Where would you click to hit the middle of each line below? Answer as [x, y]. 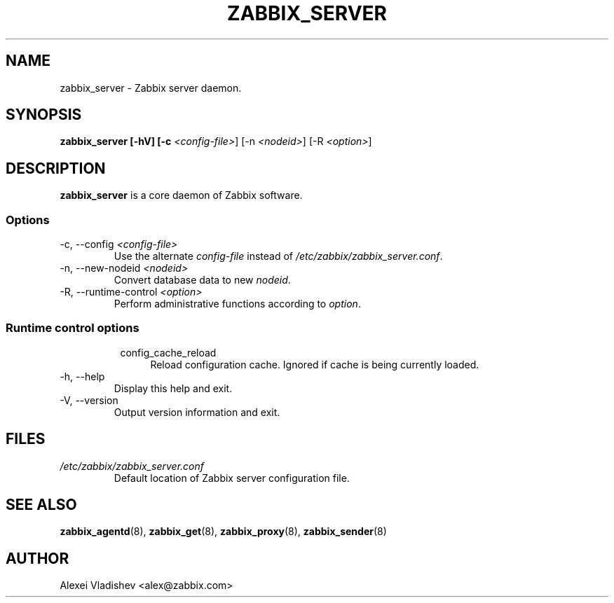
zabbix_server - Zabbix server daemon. [151, 88]
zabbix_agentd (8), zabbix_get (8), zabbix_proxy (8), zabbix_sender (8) [223, 532]
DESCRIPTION [56, 168]
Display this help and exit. [173, 388]
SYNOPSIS [44, 115]
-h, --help [82, 376]
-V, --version [89, 400]
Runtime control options [73, 328]
